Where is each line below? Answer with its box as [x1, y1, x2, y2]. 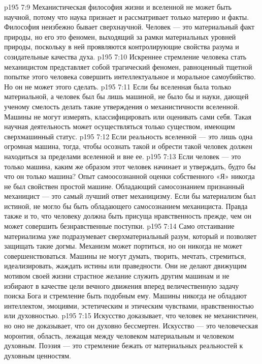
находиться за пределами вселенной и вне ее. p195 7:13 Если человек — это [4, 150, 241, 161]
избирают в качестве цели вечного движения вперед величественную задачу [4, 280, 239, 291]
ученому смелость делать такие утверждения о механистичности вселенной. [4, 101, 240, 111]
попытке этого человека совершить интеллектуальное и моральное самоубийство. [4, 71, 256, 82]
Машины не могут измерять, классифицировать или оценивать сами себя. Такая [4, 111, 251, 122]
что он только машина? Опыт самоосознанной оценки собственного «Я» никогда [4, 171, 255, 181]
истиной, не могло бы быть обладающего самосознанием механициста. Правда [4, 200, 248, 211]
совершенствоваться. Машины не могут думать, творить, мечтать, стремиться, [4, 250, 246, 261]
